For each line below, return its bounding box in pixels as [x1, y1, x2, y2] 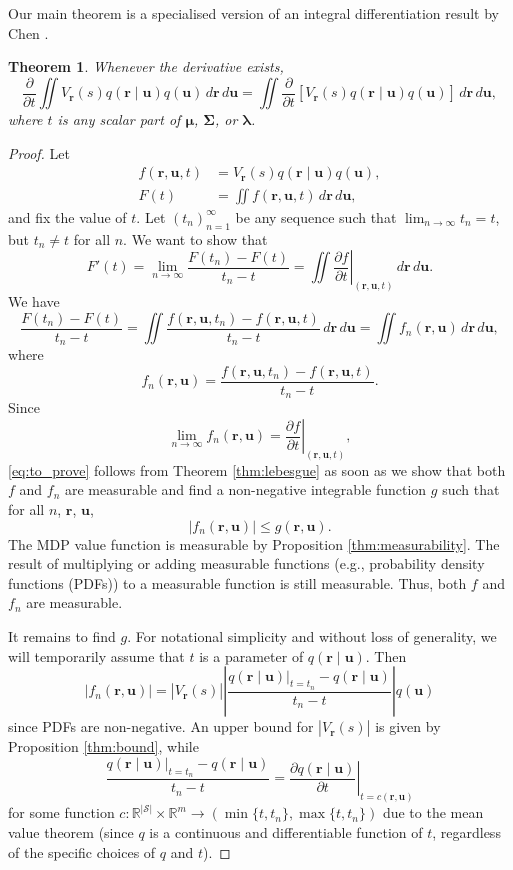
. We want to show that [123, 228, 268, 249]
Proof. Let [8, 142, 70, 163]
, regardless [432, 821, 501, 842]
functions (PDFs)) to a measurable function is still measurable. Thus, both [8, 572, 467, 593]
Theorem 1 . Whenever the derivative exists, [8, 56, 284, 77]
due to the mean [382, 802, 484, 823]
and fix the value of [8, 206, 127, 227]
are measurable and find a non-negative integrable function [64, 479, 427, 500]
